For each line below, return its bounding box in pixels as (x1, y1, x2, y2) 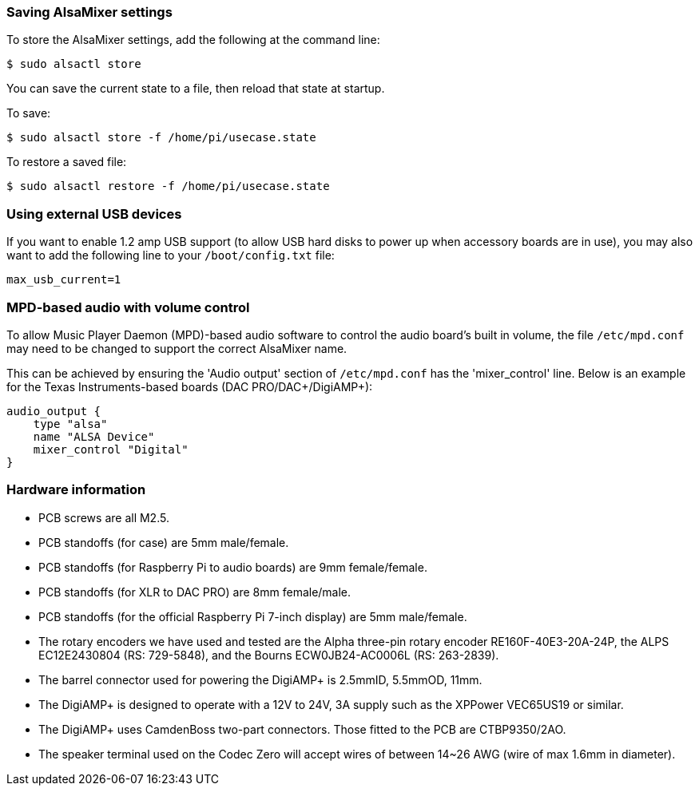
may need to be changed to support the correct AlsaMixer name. (6, 341, 348, 355)
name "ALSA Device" (33, 430, 155, 443)
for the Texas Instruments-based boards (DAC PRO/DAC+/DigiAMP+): (6, 379, 373, 394)
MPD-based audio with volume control (6, 299, 250, 315)
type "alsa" (33, 417, 108, 430)
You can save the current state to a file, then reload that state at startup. (6, 81, 385, 96)
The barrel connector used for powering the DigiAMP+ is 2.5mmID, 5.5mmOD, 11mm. (38, 672, 483, 687)
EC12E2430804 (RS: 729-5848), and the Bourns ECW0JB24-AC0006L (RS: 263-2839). (38, 647, 499, 662)
